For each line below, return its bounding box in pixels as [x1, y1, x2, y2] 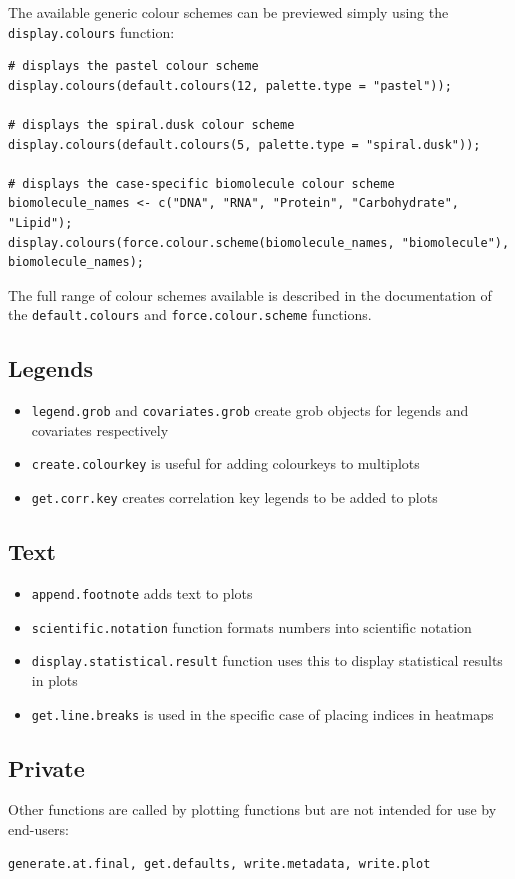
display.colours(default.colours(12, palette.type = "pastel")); [8, 78, 452, 93]
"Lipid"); [8, 216, 73, 230]
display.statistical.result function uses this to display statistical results [31, 650, 503, 671]
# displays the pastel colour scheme [8, 59, 259, 74]
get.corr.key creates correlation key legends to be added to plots [31, 487, 438, 508]
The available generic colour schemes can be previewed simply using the [8, 2, 449, 22]
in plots [31, 669, 78, 690]
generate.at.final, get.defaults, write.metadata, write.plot [8, 856, 431, 871]
